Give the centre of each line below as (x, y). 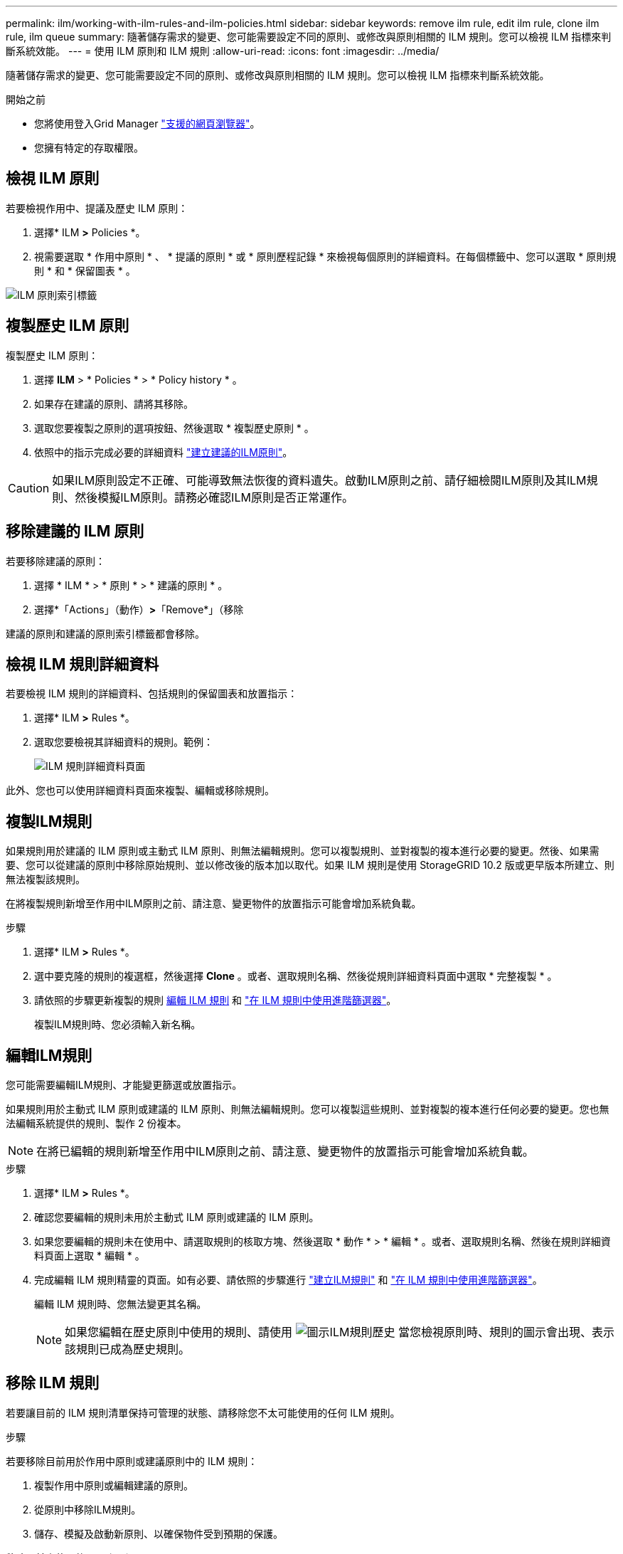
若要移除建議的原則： (55, 561)
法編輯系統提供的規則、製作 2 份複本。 (96, 1124)
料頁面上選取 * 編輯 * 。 (90, 1256)
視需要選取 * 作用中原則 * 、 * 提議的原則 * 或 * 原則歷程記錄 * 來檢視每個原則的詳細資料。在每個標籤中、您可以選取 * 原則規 (325, 256)
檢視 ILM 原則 (53, 179)
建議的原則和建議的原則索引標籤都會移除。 (105, 633)
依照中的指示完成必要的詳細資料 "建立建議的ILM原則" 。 (164, 452)
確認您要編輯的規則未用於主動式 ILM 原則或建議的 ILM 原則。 (177, 1217)
